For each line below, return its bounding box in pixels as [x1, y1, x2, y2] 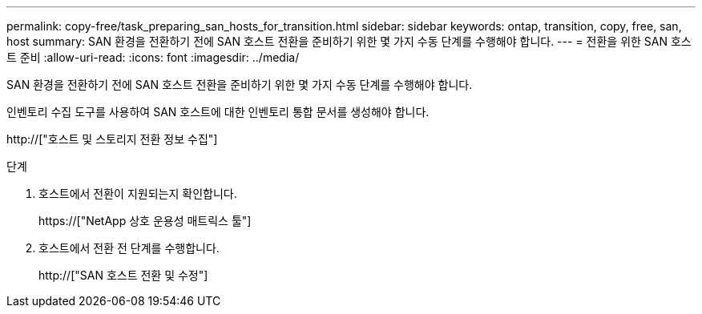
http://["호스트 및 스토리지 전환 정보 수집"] [6, 132, 218, 146]
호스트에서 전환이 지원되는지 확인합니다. [38, 187, 237, 200]
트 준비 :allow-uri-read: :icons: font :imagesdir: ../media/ [6, 50, 300, 64]
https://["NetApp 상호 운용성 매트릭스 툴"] [38, 214, 252, 227]
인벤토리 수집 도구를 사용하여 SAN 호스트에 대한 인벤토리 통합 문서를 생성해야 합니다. [6, 105, 430, 119]
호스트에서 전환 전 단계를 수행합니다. [38, 241, 220, 255]
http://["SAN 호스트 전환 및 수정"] [38, 268, 208, 282]
